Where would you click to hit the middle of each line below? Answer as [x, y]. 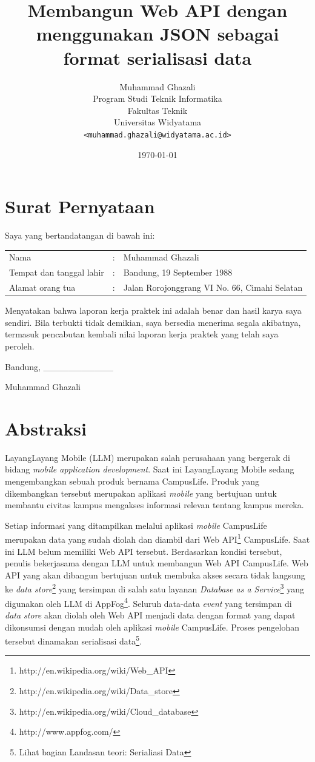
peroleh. [20, 346]
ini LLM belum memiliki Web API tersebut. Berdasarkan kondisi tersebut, [144, 551]
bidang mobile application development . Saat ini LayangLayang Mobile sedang [150, 469]
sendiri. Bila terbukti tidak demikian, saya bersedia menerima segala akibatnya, [153, 322]
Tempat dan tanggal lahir [57, 272]
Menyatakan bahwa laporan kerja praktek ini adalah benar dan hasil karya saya [153, 310]
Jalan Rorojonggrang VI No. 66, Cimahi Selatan [213, 287]
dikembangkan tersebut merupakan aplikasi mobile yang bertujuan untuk [141, 493]
